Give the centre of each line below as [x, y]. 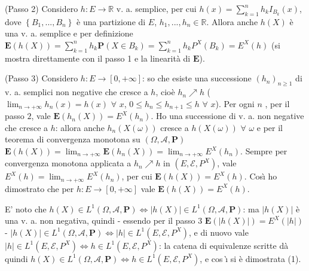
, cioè [165, 92]
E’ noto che [26, 208]
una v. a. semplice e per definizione [69, 33]
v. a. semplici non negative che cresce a [77, 92]
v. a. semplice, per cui [156, 8]
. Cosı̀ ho [261, 176]
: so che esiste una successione [197, 78]
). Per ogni [235, 103]
